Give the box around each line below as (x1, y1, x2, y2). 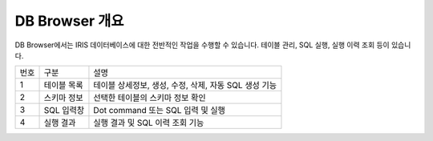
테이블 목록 (43, 80, 83, 91)
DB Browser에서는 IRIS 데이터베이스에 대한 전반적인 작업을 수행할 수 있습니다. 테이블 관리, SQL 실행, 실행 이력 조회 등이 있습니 (14, 40, 411, 50)
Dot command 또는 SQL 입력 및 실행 (93, 105, 226, 116)
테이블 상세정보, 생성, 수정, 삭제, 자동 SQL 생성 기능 (93, 80, 277, 91)
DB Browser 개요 (14, 12, 124, 30)
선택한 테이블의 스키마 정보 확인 (93, 92, 206, 103)
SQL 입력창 (43, 105, 84, 116)
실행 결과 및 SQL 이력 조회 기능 (93, 117, 204, 128)
